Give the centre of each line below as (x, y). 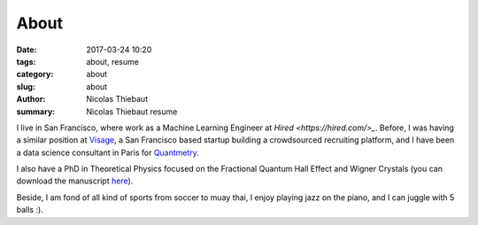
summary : (36, 112)
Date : (27, 50)
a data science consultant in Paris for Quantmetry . (108, 152)
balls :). (30, 210)
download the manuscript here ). (75, 181)
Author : (31, 99)
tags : (26, 61)
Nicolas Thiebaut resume (132, 112)
